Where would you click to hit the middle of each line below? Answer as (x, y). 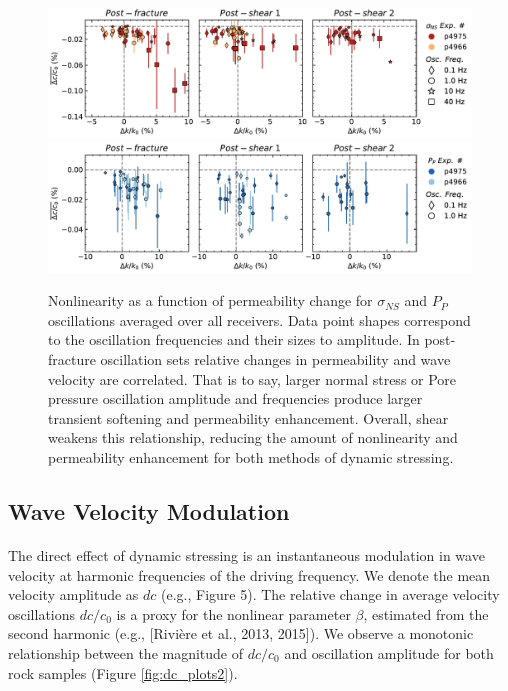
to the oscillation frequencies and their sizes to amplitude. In (234, 339)
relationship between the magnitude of (126, 652)
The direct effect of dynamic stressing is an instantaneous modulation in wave (246, 554)
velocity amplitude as (73, 594)
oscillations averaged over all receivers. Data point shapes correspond (259, 319)
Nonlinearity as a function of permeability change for (210, 300)
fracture (72, 359)
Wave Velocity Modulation (149, 510)
